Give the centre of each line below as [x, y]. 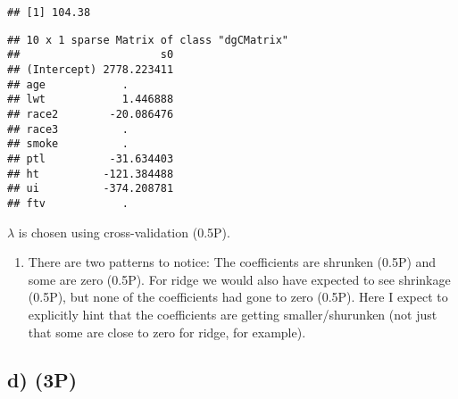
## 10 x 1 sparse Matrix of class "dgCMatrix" [148, 40]
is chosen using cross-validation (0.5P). [124, 232]
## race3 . [68, 129]
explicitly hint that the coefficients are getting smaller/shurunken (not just [233, 314]
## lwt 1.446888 [91, 100]
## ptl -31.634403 [91, 158]
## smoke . [68, 144]
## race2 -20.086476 [91, 114]
